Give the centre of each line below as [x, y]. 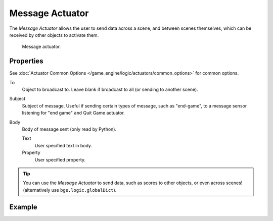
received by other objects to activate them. [54, 35]
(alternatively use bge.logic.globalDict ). [70, 190]
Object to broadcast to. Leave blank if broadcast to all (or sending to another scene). [110, 90]
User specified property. [60, 159]
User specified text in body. [63, 145]
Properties [26, 61]
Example [23, 207]
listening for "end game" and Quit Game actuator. [73, 113]
